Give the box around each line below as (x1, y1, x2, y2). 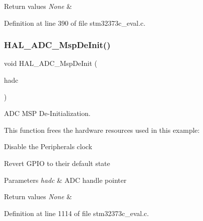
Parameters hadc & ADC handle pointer (4, 174, 127, 185)
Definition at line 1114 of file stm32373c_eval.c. (4, 208, 149, 218)
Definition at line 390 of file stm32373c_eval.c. (4, 17, 145, 28)
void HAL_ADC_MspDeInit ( (4, 58, 97, 68)
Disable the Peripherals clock (4, 141, 92, 152)
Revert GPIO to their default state (4, 158, 110, 168)
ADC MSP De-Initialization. (4, 108, 91, 118)
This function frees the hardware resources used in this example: (4, 124, 200, 135)
